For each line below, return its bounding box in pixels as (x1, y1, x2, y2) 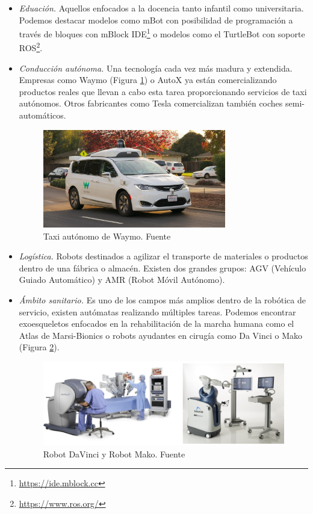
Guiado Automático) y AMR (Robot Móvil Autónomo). (19, 273, 225, 286)
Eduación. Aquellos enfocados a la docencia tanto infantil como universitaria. (19, 2, 304, 14)
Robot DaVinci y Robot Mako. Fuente (43, 447, 185, 460)
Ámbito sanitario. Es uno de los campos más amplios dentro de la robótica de (19, 294, 306, 306)
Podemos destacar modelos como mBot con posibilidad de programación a (19, 13, 293, 26)
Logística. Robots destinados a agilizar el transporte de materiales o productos (19, 250, 308, 262)
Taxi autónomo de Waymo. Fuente (43, 229, 171, 242)
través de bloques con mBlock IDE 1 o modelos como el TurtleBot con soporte (19, 26, 305, 40)
